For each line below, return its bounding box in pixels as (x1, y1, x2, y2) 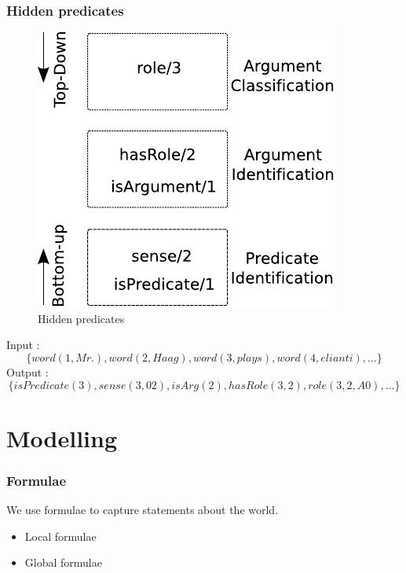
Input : (6, 336, 40, 353)
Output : (6, 364, 49, 380)
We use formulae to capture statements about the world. (6, 501, 279, 518)
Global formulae (24, 554, 102, 571)
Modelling (6, 421, 118, 454)
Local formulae (24, 527, 97, 544)
